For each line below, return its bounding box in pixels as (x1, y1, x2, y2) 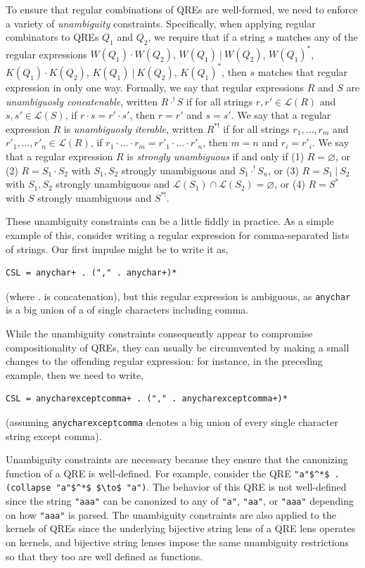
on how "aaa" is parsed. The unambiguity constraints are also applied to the (6, 507, 336, 522)
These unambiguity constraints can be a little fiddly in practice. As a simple (6, 214, 334, 228)
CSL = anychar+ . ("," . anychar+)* (6, 268, 177, 278)
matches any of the (276, 30, 358, 44)
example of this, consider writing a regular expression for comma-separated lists (6, 227, 350, 242)
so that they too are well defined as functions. (6, 548, 203, 563)
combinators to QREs (6, 30, 99, 44)
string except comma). (6, 428, 102, 443)
